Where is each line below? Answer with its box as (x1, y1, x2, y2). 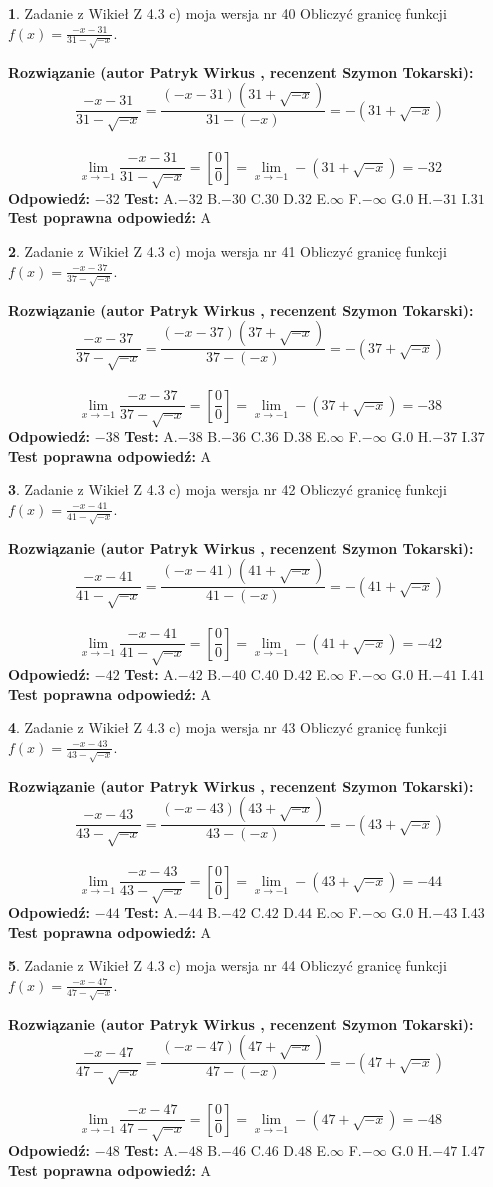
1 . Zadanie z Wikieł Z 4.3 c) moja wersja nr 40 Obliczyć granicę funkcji (8, 3, 447, 23)
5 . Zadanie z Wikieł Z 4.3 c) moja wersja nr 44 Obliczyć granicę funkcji (8, 955, 447, 976)
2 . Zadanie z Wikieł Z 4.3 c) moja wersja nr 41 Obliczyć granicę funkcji (8, 241, 447, 262)
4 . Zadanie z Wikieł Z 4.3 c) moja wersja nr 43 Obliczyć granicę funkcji (8, 717, 447, 738)
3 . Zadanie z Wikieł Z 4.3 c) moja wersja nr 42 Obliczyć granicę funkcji (8, 479, 447, 500)
